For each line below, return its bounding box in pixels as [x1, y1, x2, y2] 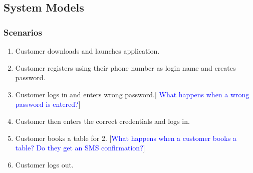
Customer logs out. [15, 159, 74, 169]
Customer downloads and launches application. [15, 46, 160, 56]
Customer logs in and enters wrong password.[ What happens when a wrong [15, 89, 249, 99]
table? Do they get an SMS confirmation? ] [15, 142, 145, 153]
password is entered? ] [15, 99, 81, 109]
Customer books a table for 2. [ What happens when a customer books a [15, 132, 236, 143]
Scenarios [4, 26, 42, 38]
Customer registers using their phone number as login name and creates [15, 62, 236, 73]
